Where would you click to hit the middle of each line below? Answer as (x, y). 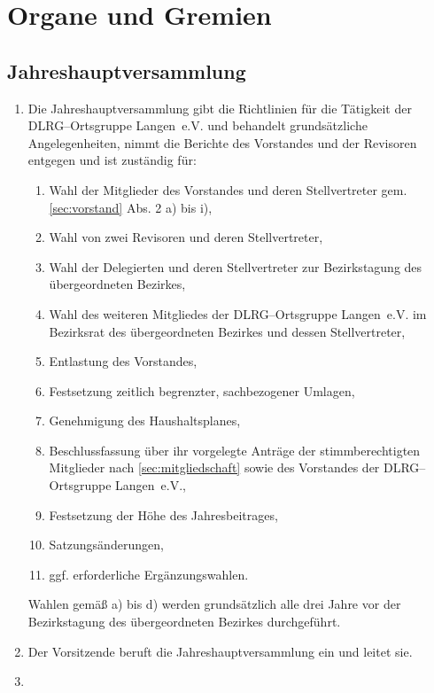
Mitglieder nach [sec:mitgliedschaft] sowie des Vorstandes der (214, 467)
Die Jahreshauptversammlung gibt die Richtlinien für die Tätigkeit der (220, 108)
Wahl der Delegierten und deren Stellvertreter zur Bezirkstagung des (236, 266)
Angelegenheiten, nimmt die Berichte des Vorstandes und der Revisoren (222, 142)
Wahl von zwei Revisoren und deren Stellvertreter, (186, 237)
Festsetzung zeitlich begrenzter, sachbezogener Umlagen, (202, 390)
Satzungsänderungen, (106, 545)
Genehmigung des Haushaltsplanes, (145, 420)
